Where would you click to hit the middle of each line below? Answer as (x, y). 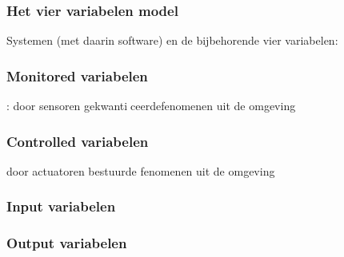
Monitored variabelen (77, 75)
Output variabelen (67, 243)
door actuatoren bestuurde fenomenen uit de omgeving (141, 170)
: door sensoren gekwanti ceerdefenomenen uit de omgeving (151, 106)
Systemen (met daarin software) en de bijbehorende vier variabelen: (172, 40)
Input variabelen (61, 206)
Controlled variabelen (78, 141)
